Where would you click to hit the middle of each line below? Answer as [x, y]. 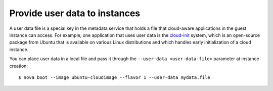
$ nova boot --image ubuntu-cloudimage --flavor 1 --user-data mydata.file [114, 77]
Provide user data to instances [75, 13]
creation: [18, 66]
